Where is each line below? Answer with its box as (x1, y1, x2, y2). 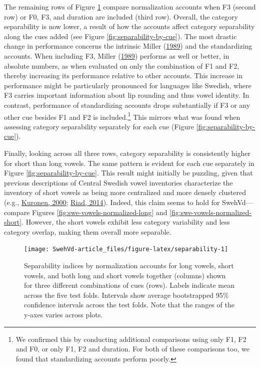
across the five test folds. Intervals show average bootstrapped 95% (24, 289, 229, 300)
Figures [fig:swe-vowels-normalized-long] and (32, 207, 167, 217)
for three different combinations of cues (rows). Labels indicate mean (24, 280, 235, 290)
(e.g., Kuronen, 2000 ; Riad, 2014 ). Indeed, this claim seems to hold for (4, 197, 220, 207)
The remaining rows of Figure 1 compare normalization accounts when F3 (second (4, 2, 256, 12)
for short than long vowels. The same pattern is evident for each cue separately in (4, 157, 254, 168)
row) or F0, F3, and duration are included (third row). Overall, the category (4, 11, 238, 22)
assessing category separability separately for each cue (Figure (4, 121, 194, 131)
